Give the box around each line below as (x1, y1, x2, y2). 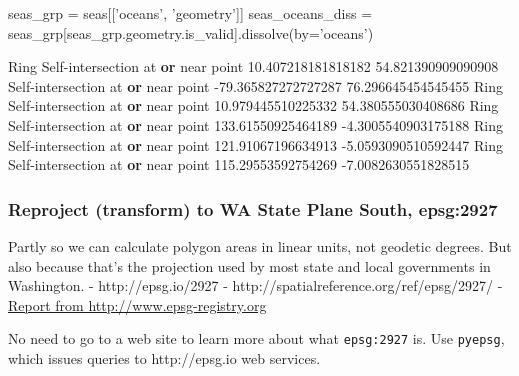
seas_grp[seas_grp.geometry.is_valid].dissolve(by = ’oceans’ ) (8, 22, 374, 43)
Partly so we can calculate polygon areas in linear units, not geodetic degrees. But (8, 235, 512, 256)
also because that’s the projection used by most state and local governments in (8, 255, 491, 276)
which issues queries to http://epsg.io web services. (8, 348, 321, 368)
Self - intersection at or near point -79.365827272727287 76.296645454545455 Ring (8, 75, 504, 96)
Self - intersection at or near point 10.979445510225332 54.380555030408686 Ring (8, 95, 499, 116)
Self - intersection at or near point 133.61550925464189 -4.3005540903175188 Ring (8, 114, 504, 135)
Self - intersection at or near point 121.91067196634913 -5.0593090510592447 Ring (8, 134, 504, 155)
